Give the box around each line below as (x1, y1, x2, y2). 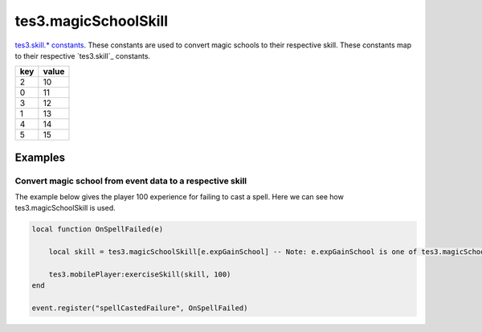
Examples (14, 150, 66, 164)
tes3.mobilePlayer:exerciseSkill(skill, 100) (48, 270, 231, 279)
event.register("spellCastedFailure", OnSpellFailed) (31, 304, 248, 313)
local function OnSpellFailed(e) (31, 225, 164, 234)
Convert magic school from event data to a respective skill (14, 175, 247, 186)
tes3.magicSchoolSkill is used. (14, 203, 116, 213)
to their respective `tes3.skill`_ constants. (14, 51, 151, 60)
